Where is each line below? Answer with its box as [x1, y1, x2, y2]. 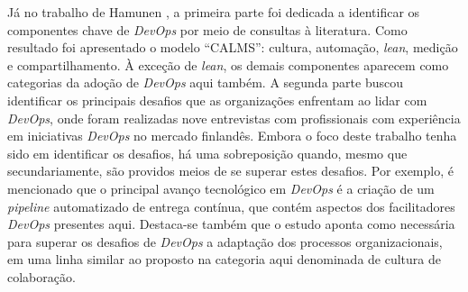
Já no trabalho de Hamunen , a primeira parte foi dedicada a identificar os [7, 3, 420, 21]
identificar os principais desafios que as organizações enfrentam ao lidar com [7, 90, 427, 109]
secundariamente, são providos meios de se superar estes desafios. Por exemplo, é [7, 161, 454, 180]
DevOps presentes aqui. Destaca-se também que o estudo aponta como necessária [7, 214, 455, 233]
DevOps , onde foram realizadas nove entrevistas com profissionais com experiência [7, 108, 461, 127]
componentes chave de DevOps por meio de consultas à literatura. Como [7, 20, 408, 39]
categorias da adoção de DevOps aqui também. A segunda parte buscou [7, 73, 403, 92]
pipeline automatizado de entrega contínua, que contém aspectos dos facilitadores [7, 196, 455, 215]
